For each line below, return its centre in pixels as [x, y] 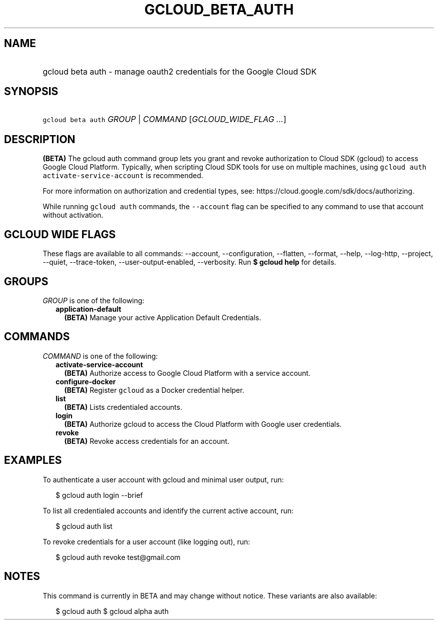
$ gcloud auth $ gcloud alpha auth [112, 611]
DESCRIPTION [40, 139]
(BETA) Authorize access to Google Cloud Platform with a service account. [187, 373]
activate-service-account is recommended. [123, 176]
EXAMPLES [33, 460]
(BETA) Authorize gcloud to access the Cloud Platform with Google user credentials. [203, 424]
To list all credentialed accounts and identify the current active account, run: [168, 510]
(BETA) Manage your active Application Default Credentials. [163, 317]
